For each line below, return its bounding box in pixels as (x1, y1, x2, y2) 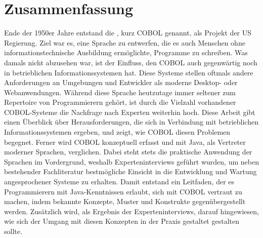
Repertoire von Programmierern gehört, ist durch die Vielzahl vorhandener (4, 97, 236, 107)
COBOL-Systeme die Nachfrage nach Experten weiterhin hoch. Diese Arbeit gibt (4, 106, 255, 117)
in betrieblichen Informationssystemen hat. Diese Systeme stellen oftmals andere (4, 67, 253, 77)
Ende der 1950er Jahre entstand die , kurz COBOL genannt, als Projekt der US (4, 27, 252, 38)
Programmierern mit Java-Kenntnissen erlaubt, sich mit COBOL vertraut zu (4, 186, 242, 196)
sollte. (4, 226, 22, 236)
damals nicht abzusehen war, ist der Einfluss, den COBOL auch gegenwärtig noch (4, 57, 257, 67)
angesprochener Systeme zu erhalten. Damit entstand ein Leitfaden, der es (4, 176, 235, 187)
